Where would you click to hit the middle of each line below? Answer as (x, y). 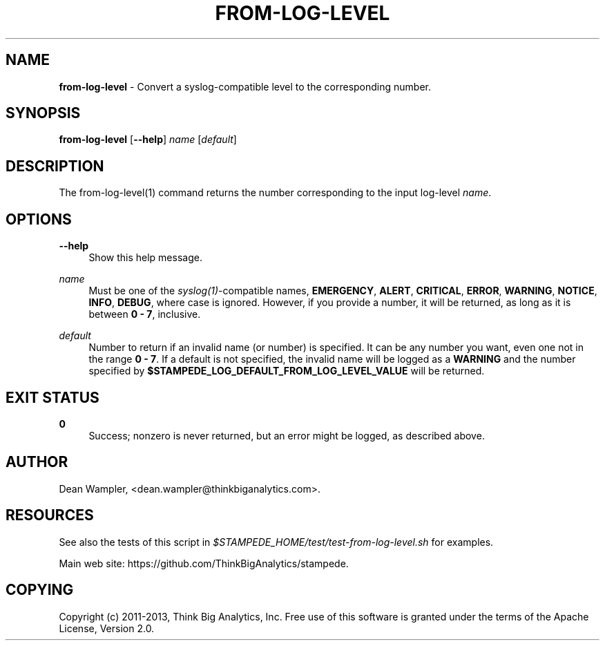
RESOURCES (50, 515)
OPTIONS (39, 219)
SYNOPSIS (43, 113)
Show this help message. (145, 258)
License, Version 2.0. (107, 628)
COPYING (40, 590)
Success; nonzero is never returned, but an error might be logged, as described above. (287, 435)
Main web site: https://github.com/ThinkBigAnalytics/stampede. (204, 563)
